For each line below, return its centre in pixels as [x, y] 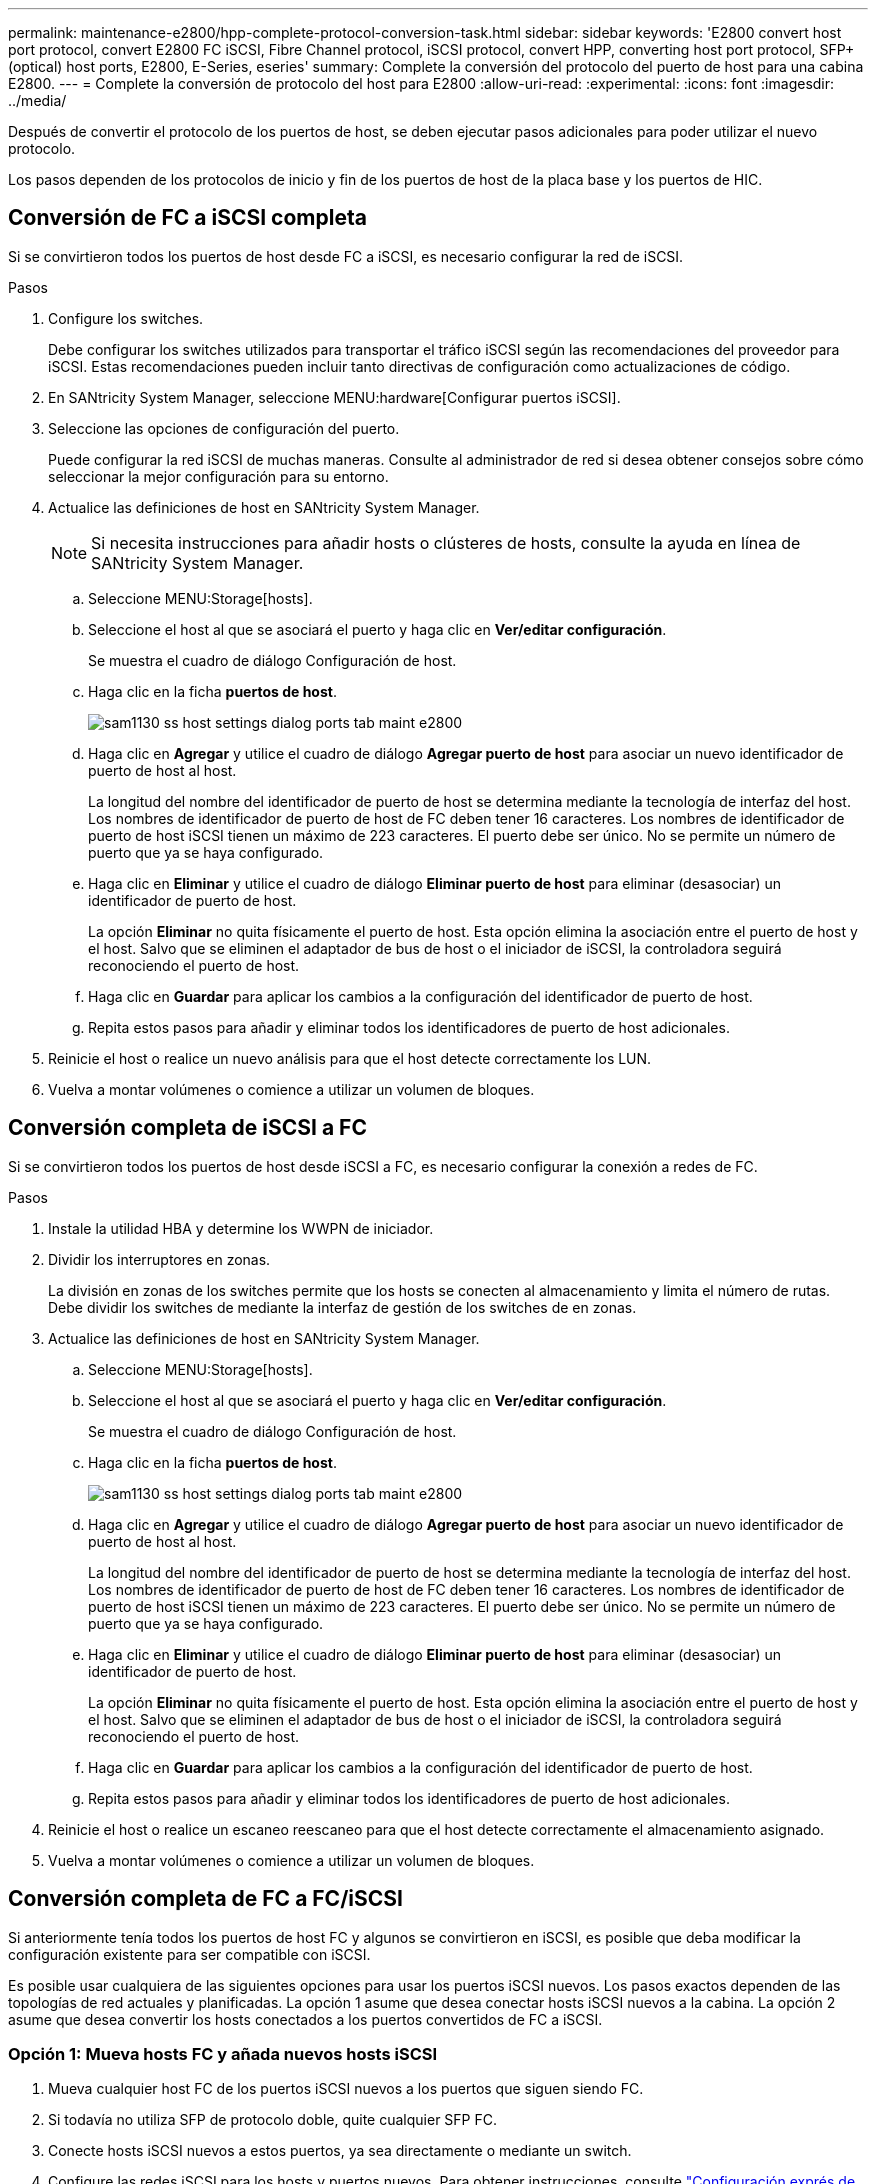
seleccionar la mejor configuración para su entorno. [218, 476]
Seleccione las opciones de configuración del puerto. [224, 428]
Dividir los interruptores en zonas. [159, 1259]
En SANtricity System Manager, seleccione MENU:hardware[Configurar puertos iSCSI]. [334, 397]
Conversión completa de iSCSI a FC [187, 1128]
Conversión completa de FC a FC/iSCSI [205, 1899]
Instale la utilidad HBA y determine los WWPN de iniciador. [241, 1228]
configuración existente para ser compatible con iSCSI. [189, 1954]
